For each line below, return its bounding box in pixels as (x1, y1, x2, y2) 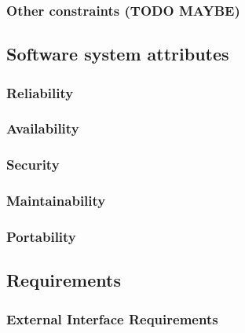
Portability (6, 226, 76, 246)
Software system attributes (6, 42, 229, 66)
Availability (6, 119, 79, 138)
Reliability (6, 82, 74, 102)
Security (6, 155, 60, 174)
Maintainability (6, 191, 106, 210)
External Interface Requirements (6, 309, 218, 328)
